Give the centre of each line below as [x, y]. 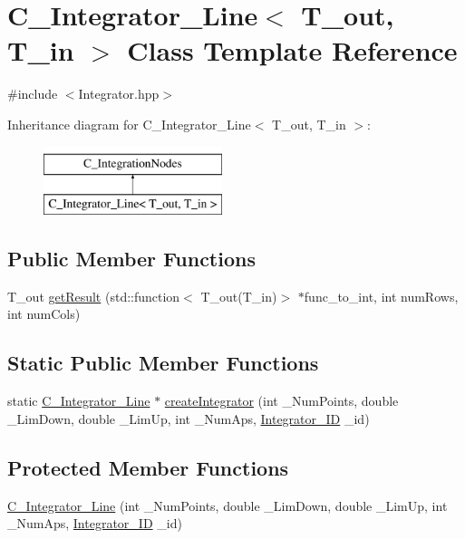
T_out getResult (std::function [94, 296]
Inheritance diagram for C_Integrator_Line [129, 124]
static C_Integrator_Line [79, 401]
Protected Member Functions [148, 467]
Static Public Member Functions [163, 363]
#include [33, 94]
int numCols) [44, 314]
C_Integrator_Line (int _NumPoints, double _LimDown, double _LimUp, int [228, 505]
